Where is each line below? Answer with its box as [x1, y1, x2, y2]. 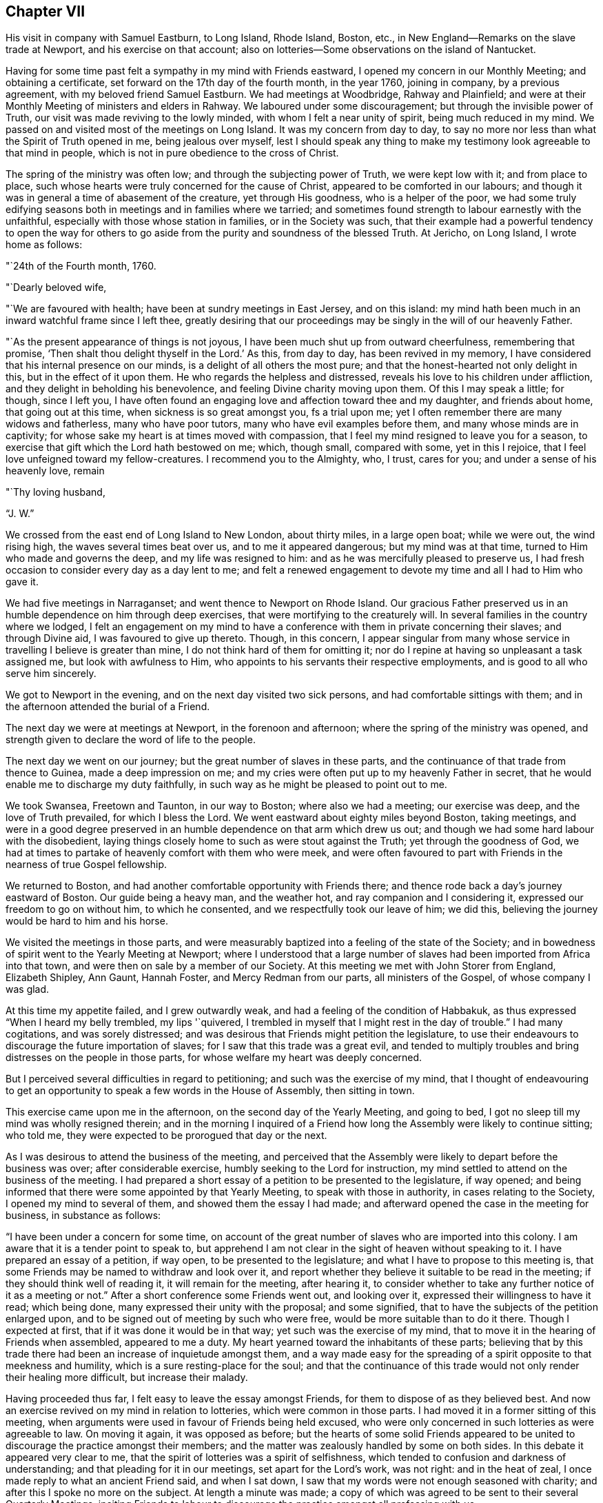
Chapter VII [6, 3, 85, 20]
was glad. [6, 983, 50, 996]
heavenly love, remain [6, 465, 105, 477]
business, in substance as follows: [6, 1209, 161, 1222]
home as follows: [6, 239, 83, 251]
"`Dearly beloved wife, [6, 281, 107, 294]
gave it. [6, 576, 39, 588]
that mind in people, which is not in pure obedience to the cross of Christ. [6, 147, 339, 159]
